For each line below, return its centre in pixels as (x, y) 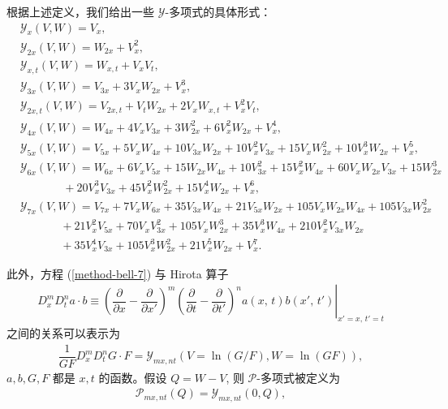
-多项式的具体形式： (218, 11)
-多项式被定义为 (298, 377)
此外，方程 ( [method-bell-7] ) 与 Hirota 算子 (118, 273)
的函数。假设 (133, 377)
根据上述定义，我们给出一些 (80, 11)
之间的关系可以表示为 (63, 332)
